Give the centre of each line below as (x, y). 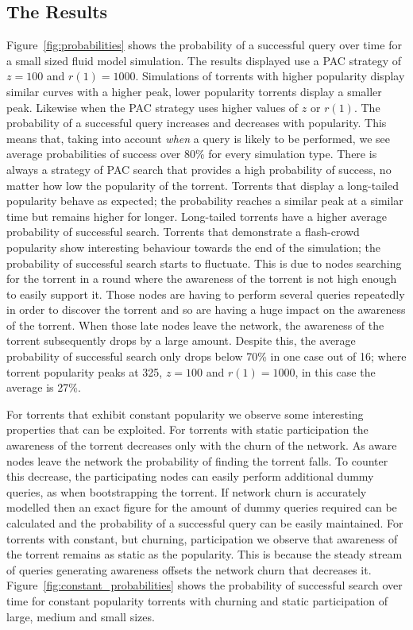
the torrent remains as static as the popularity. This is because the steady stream (205, 554)
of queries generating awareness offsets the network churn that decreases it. (189, 569)
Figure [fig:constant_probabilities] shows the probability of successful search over (205, 585)
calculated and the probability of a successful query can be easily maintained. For (205, 523)
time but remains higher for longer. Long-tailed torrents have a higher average (197, 216)
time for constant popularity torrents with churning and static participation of (197, 600)
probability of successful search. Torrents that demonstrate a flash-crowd (183, 232)
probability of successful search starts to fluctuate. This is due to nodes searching (204, 263)
